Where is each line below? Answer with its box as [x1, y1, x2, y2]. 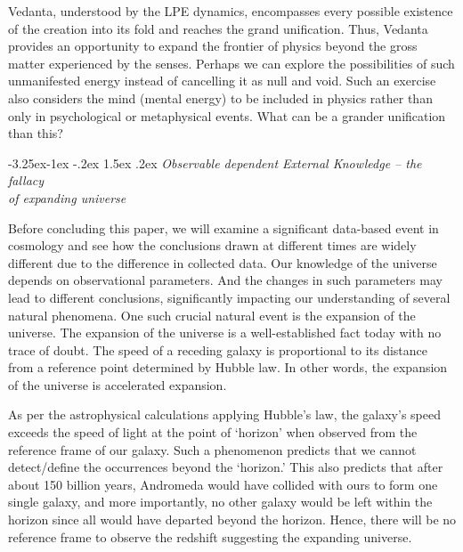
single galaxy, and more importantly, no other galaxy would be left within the [8, 492, 433, 511]
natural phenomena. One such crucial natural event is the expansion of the [8, 305, 416, 324]
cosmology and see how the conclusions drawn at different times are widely [8, 236, 417, 255]
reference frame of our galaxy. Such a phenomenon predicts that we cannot [8, 440, 417, 459]
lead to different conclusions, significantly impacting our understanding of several [8, 288, 451, 306]
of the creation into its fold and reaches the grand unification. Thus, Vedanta [8, 19, 428, 37]
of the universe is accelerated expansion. [8, 375, 227, 394]
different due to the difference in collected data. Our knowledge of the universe [8, 253, 437, 272]
